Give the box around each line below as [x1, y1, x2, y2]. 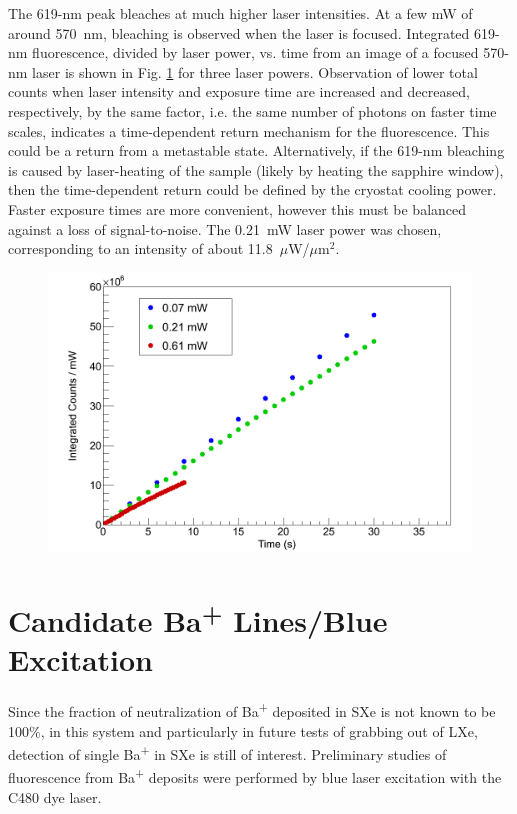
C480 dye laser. [8, 786, 102, 807]
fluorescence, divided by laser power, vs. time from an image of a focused [32, 42, 479, 63]
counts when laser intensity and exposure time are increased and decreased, [8, 81, 470, 102]
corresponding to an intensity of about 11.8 [8, 238, 273, 259]
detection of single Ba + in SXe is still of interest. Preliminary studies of [8, 741, 447, 764]
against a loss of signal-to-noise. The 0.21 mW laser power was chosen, [8, 218, 442, 239]
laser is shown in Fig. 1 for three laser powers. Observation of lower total [32, 61, 478, 82]
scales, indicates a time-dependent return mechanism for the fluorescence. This [8, 120, 490, 141]
